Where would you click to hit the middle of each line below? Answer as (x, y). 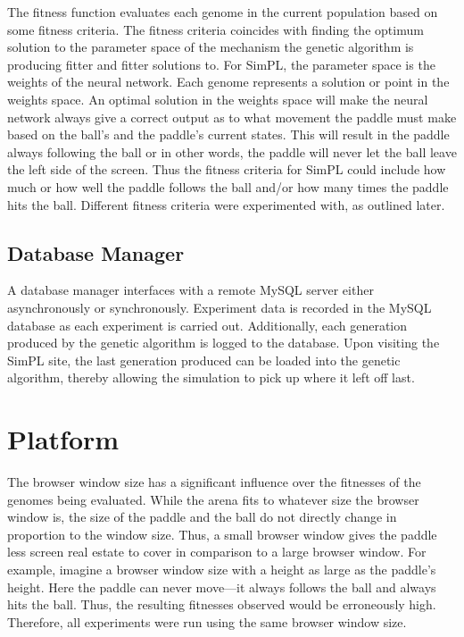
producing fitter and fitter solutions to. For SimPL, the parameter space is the (221, 64)
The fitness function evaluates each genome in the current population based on (223, 12)
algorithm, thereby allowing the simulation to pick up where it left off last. (211, 377)
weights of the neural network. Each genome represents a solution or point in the (228, 82)
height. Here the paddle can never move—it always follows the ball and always (222, 587)
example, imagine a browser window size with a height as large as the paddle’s (222, 569)
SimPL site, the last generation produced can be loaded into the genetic (204, 360)
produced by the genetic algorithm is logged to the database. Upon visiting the (224, 343)
